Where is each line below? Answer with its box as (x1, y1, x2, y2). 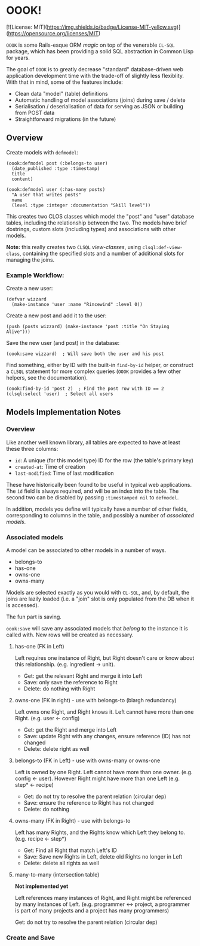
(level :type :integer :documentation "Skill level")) (11, 202, 151, 208)
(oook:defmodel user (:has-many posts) (6, 186, 106, 192)
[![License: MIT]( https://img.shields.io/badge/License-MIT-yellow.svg (6, 23, 177, 31)
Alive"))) (6, 329, 31, 335)
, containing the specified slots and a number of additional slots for (19, 250, 184, 257)
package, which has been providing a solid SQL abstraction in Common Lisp (6, 47, 194, 54)
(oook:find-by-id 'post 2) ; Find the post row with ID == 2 (6, 386, 164, 392)
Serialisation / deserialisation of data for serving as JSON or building (14, 102, 184, 110)
